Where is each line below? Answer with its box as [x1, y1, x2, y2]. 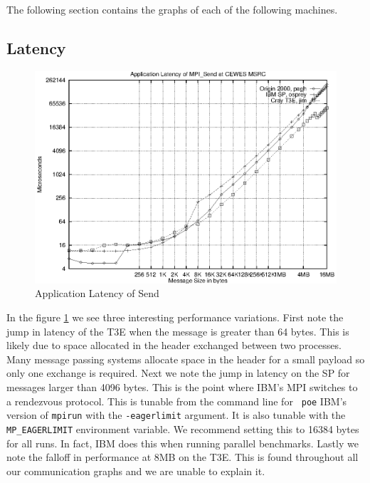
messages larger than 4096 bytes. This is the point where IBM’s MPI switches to [6, 379, 358, 394]
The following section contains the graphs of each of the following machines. [6, 2, 338, 16]
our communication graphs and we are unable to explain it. [6, 463, 265, 478]
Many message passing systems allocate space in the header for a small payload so [6, 351, 365, 366]
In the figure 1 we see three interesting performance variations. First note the [6, 309, 344, 324]
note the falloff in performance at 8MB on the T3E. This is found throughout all [6, 450, 359, 464]
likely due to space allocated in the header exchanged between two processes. [6, 338, 342, 353]
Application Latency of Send [35, 286, 159, 301]
